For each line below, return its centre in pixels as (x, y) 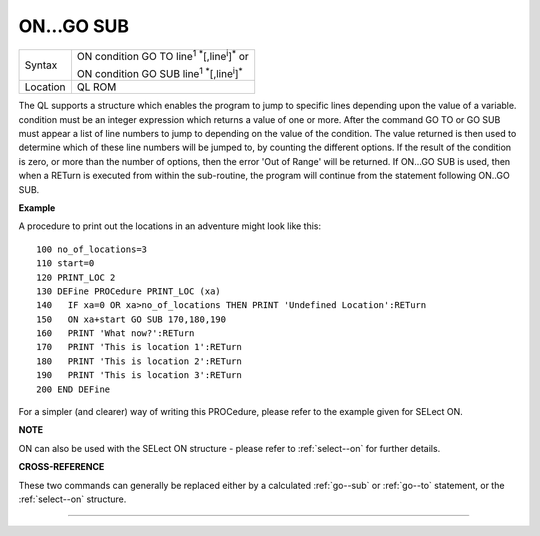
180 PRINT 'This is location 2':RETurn (139, 361)
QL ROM (96, 87)
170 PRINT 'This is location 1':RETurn (139, 347)
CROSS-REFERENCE (61, 467)
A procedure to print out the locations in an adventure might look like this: (170, 226)
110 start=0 (65, 263)
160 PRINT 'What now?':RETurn (115, 333)
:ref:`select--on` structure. (72, 499)
